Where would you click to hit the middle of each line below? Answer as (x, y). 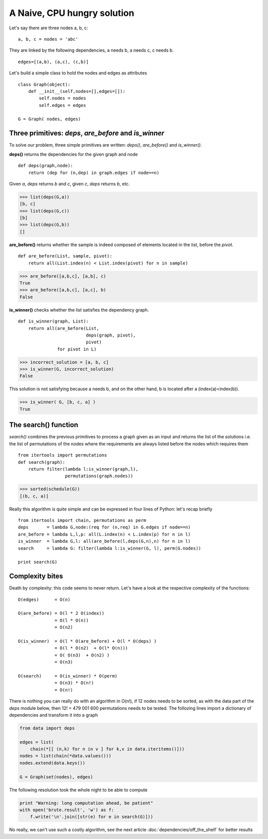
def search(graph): (42, 462)
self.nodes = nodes (63, 98)
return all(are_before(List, (64, 328)
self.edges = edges (63, 105)
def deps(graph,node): (46, 166)
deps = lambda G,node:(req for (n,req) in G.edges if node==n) (104, 527)
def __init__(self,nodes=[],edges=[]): (77, 91)
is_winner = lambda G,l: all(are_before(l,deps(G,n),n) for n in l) (104, 541)
